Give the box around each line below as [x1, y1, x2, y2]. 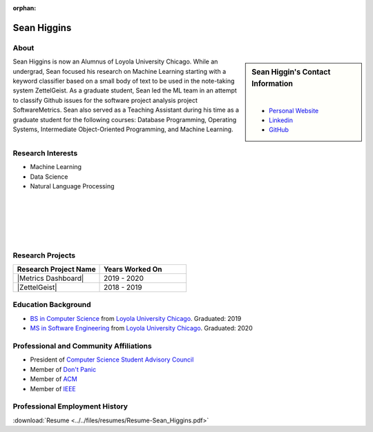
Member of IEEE [30, 384, 76, 393]
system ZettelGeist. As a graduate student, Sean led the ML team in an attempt [12, 86, 238, 95]
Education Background [12, 300, 91, 310]
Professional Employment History [12, 402, 128, 411]
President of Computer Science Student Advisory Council [30, 355, 194, 364]
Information [251, 79, 294, 89]
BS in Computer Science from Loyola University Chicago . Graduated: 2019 [30, 314, 242, 322]
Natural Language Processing [30, 182, 115, 190]
